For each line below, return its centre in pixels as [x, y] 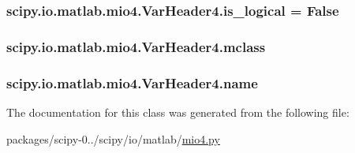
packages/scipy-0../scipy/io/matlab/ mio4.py [113, 138]
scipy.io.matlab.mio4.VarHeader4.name [132, 82]
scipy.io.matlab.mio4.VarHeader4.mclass [136, 46]
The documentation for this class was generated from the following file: [178, 112]
